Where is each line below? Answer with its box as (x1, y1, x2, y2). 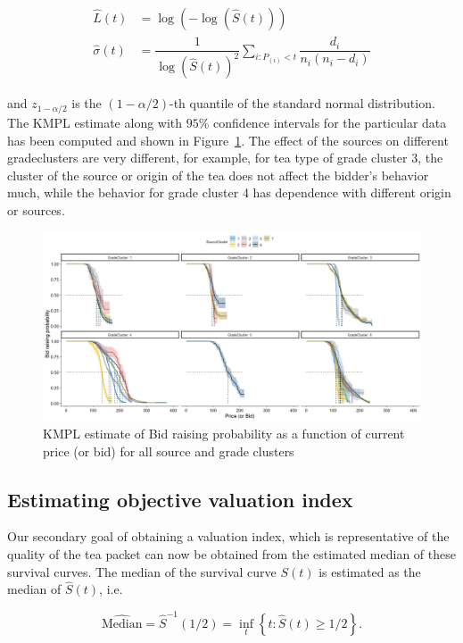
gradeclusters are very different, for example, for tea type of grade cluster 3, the (7, 148, 443, 167)
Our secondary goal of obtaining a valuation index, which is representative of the (7, 527, 450, 546)
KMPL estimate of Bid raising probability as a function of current (43, 424, 405, 443)
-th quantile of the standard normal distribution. (169, 94, 435, 113)
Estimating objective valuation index (7, 485, 353, 513)
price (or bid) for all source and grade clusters (43, 441, 294, 460)
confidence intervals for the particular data (213, 113, 447, 131)
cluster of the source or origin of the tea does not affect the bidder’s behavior (7, 165, 429, 184)
